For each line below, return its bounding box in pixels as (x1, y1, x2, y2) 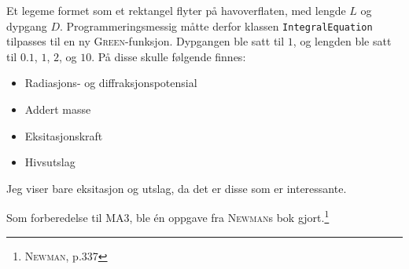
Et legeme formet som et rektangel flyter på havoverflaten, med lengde (6, 2, 346, 18)
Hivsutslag (24, 154, 76, 170)
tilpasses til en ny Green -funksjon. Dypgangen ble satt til (6, 33, 285, 49)
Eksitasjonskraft (24, 127, 103, 144)
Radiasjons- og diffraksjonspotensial (24, 75, 197, 91)
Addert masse (24, 101, 91, 118)
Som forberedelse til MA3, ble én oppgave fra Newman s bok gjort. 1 (6, 207, 330, 226)
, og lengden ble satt (293, 33, 392, 49)
